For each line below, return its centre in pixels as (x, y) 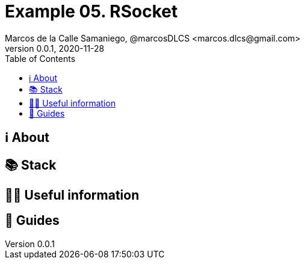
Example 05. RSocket (91, 11)
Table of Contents (40, 58)
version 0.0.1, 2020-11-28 (55, 48)
